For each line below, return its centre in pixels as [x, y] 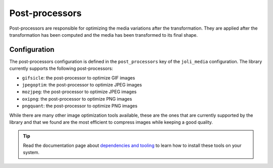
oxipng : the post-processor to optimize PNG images [77, 99]
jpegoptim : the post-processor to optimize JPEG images [82, 85]
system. [31, 152]
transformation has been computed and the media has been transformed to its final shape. [104, 35]
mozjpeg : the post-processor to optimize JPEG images [79, 92]
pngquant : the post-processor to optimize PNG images [80, 106]
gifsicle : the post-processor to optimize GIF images [79, 77]
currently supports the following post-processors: [61, 68]
